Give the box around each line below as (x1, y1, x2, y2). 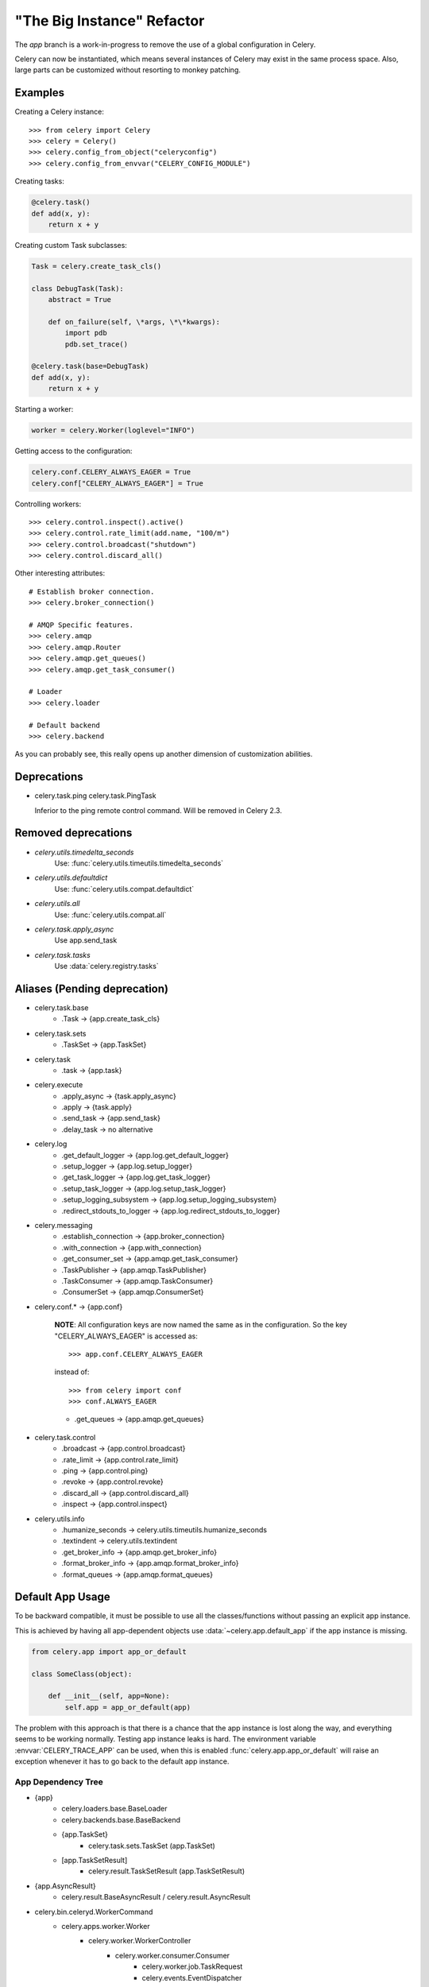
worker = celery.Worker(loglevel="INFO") (31, 426, 195, 435)
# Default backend (29, 720, 101, 730)
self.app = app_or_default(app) (64, 1702, 191, 1712)
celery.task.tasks (34, 950, 91, 959)
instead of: (54, 1367, 90, 1377)
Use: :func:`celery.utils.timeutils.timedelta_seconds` (54, 858, 224, 868)
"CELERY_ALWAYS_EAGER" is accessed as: (54, 1331, 198, 1341)
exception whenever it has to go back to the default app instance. (14, 1757, 230, 1766)
